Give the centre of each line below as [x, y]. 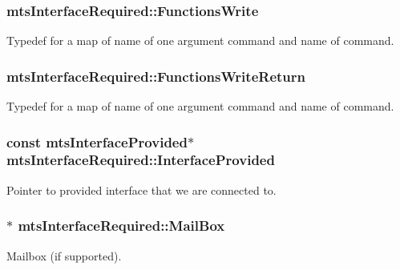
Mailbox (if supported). [64, 255]
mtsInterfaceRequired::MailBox [121, 226]
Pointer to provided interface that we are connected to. [141, 189]
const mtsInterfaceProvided [97, 141]
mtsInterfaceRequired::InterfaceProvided [141, 160]
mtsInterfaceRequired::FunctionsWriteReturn [156, 76]
